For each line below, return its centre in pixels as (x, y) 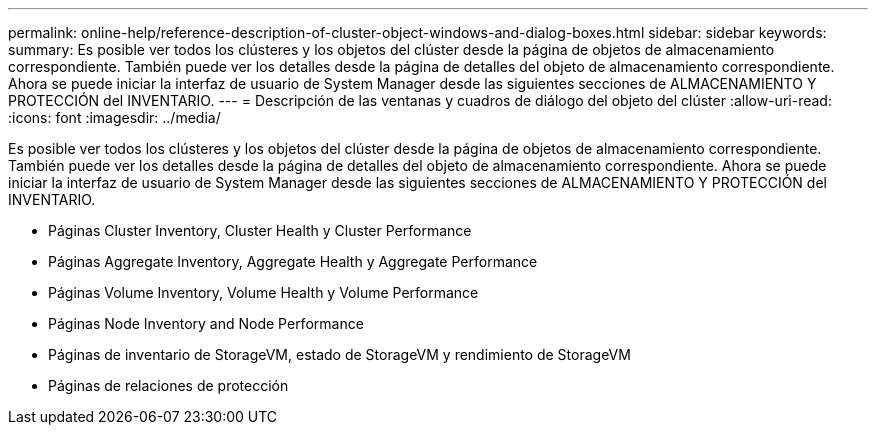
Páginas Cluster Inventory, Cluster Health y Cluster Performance (260, 230)
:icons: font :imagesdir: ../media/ (114, 117)
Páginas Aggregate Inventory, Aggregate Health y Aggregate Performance (293, 261)
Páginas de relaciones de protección (168, 385)
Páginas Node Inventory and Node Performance (206, 323)
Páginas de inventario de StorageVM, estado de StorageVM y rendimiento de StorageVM (339, 354)
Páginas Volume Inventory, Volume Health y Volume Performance (263, 292)
